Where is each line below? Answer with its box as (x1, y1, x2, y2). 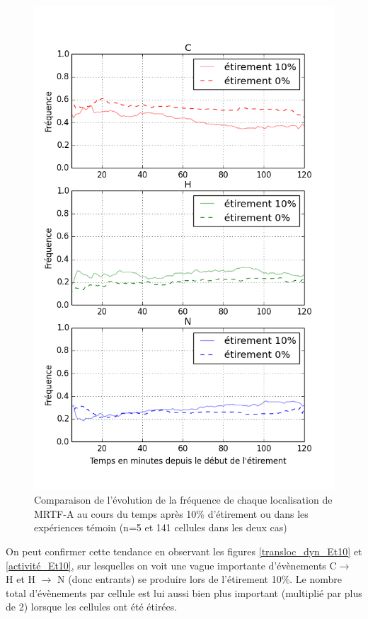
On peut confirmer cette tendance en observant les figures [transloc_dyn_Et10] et (6, 544, 362, 559)
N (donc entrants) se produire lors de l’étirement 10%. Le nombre (57, 572, 343, 586)
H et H (6, 572, 35, 586)
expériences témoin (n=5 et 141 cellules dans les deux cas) (34, 520, 287, 535)
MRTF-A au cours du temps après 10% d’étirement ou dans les (34, 506, 309, 521)
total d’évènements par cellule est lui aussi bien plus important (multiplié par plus (6, 585, 362, 600)
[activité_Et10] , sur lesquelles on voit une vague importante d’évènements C (6, 557, 337, 572)
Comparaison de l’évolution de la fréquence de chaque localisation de (34, 492, 333, 507)
